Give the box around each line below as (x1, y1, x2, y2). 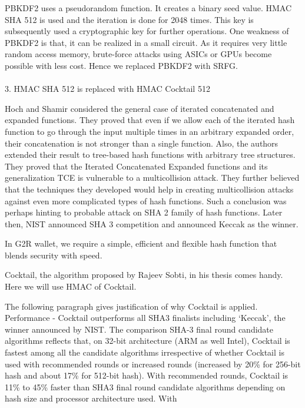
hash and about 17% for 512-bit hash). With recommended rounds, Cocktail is (5, 369, 289, 382)
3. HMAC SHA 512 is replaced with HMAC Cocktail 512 (5, 82, 210, 95)
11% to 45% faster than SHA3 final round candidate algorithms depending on (5, 380, 286, 393)
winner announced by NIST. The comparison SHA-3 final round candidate (5, 323, 274, 335)
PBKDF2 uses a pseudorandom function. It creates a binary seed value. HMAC (5, 2, 291, 14)
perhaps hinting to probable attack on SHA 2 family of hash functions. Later (5, 206, 283, 218)
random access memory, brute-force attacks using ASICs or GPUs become (5, 48, 272, 60)
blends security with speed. (5, 248, 102, 261)
